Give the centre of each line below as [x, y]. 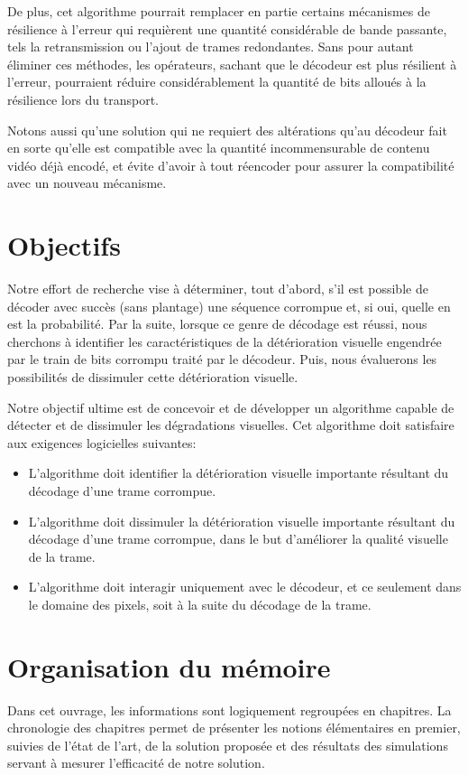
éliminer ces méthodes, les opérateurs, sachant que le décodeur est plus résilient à [232, 64]
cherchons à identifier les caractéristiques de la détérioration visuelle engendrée [225, 341]
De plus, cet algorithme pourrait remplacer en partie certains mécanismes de [219, 11]
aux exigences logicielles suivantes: [102, 442]
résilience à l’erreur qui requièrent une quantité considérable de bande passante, [227, 28]
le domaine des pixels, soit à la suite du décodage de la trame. [200, 604]
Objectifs [64, 245]
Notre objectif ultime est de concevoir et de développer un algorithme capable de [231, 407]
